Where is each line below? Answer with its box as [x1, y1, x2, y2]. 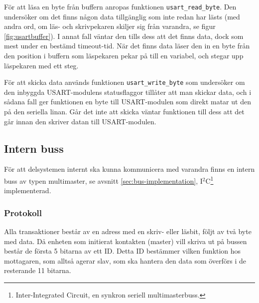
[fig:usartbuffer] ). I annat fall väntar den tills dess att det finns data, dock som [4, 30, 244, 41]
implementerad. [4, 185, 51, 196]
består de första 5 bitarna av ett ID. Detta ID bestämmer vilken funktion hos [4, 246, 241, 256]
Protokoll [4, 206, 42, 219]
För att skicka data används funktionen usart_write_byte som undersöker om [4, 77, 245, 87]
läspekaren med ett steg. [4, 60, 79, 70]
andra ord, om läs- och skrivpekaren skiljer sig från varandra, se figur [4, 21, 216, 31]
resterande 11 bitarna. [4, 265, 71, 276]
